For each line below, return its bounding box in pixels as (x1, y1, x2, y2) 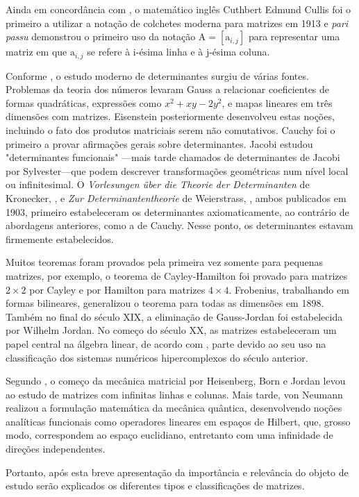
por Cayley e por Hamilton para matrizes (29, 282, 206, 296)
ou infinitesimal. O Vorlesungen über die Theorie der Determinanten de (6, 177, 310, 192)
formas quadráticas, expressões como (6, 95, 162, 110)
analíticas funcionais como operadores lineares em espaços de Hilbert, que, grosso (6, 414, 351, 428)
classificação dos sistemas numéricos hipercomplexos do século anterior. (6, 350, 308, 364)
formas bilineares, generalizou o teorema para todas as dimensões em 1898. (6, 296, 324, 310)
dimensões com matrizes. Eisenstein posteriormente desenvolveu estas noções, (6, 109, 335, 124)
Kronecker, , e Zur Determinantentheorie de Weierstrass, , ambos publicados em (6, 190, 347, 205)
